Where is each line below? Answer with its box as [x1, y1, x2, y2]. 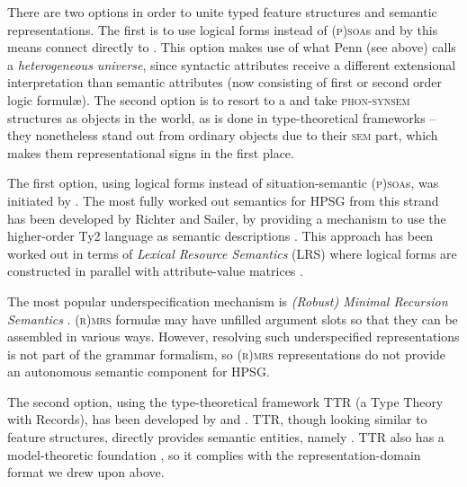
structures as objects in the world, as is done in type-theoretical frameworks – [7, 108, 436, 127]
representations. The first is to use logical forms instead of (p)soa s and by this [7, 20, 438, 39]
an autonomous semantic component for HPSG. [7, 362, 270, 381]
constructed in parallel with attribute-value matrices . [7, 261, 303, 280]
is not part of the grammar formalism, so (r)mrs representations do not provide [7, 344, 446, 363]
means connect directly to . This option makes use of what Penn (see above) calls [7, 38, 456, 57]
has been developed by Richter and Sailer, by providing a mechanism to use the [7, 208, 446, 227]
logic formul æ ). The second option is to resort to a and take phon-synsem [7, 90, 410, 109]
